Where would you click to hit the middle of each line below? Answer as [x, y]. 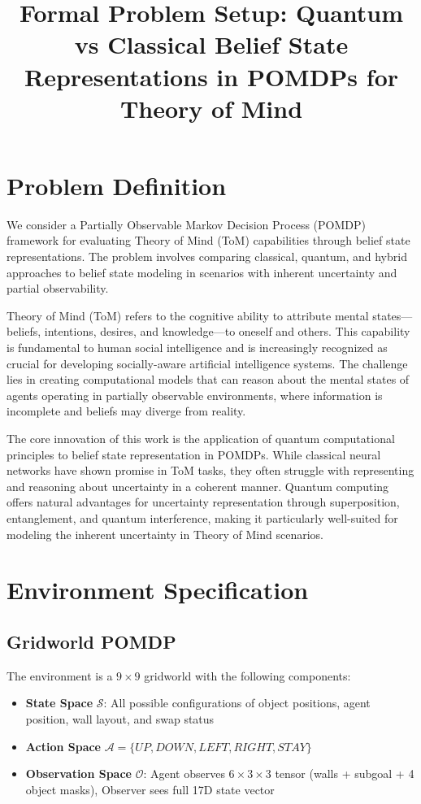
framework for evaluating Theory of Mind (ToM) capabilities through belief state [208, 240]
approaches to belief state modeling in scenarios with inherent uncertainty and [202, 272]
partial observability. [58, 288]
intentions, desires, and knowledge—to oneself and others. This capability [227, 331]
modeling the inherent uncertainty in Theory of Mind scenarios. [165, 534]
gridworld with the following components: [247, 675]
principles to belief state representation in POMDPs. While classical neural [194, 454]
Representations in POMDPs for [211, 76]
